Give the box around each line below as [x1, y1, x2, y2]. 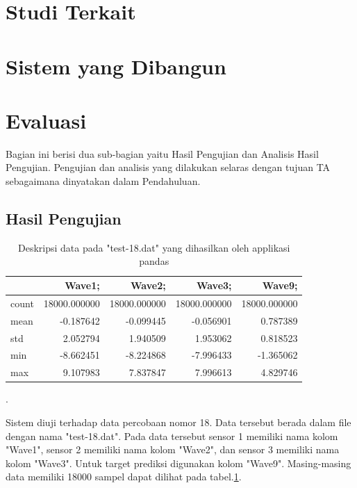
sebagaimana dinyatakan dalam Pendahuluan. [6, 174, 201, 188]
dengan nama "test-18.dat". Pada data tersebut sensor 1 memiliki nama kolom [6, 428, 338, 443]
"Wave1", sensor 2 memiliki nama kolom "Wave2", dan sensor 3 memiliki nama [6, 442, 340, 457]
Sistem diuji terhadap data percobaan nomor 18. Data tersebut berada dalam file [6, 414, 351, 429]
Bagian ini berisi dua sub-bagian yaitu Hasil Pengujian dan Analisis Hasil [6, 146, 319, 161]
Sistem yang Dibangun [6, 51, 226, 80]
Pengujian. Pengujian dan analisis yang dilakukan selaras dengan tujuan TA [6, 160, 331, 174]
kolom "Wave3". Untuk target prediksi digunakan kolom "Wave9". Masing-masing [6, 455, 351, 470]
